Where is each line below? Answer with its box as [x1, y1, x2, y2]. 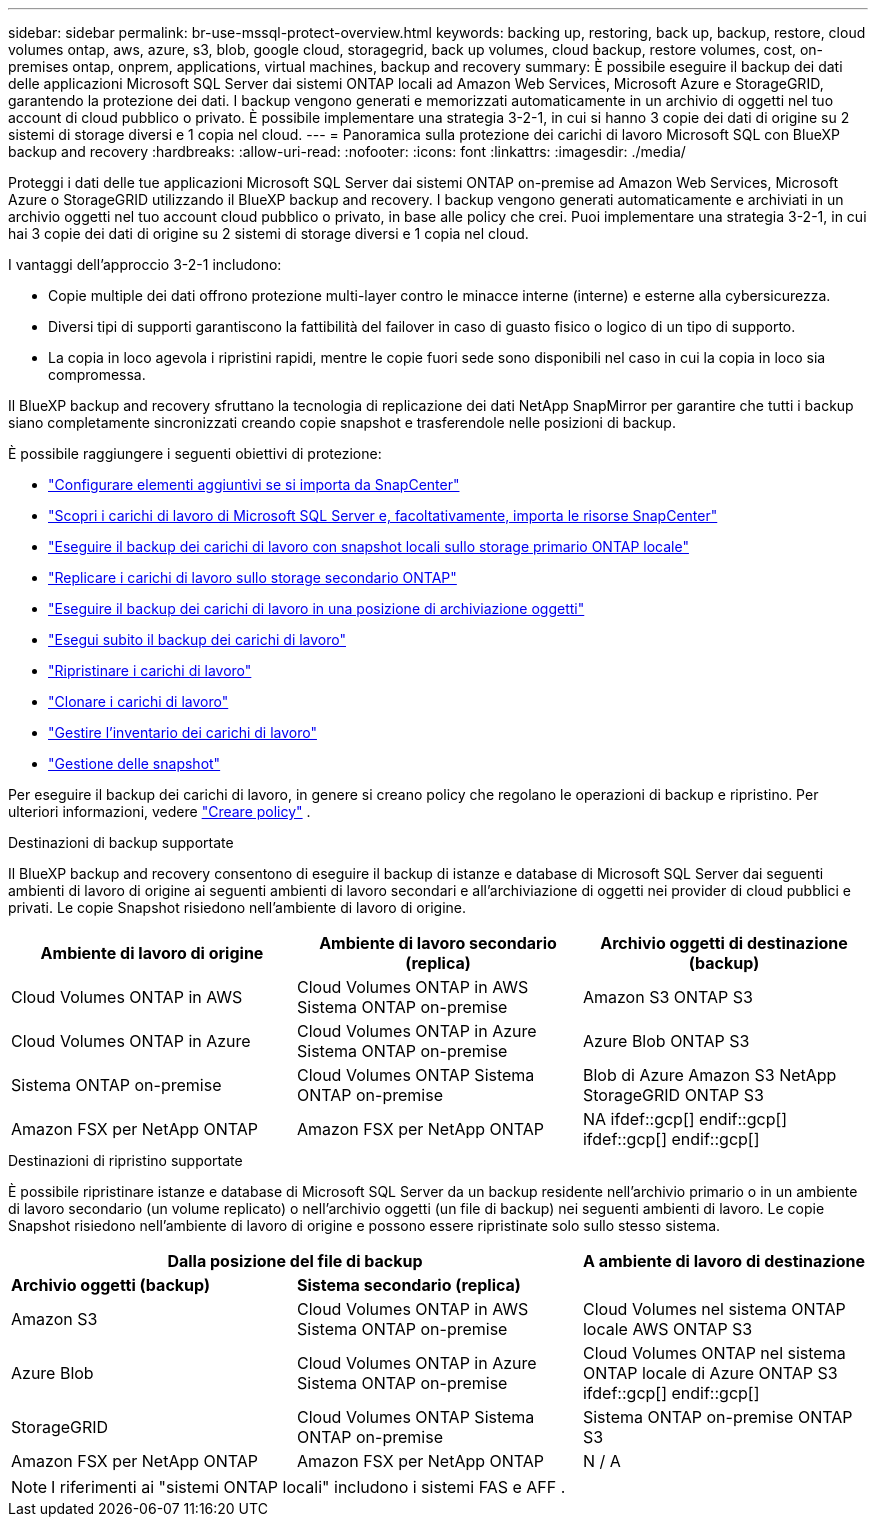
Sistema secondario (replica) [296, 1275, 521, 1295]
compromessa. [48, 366, 146, 383]
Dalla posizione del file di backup [167, 1251, 423, 1271]
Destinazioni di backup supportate [8, 834, 234, 851]
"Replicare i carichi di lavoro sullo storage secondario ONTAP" [48, 569, 457, 586]
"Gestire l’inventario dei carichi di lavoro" [48, 724, 317, 741]
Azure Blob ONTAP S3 [582, 1031, 750, 1051]
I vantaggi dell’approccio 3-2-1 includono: [8, 256, 282, 273]
